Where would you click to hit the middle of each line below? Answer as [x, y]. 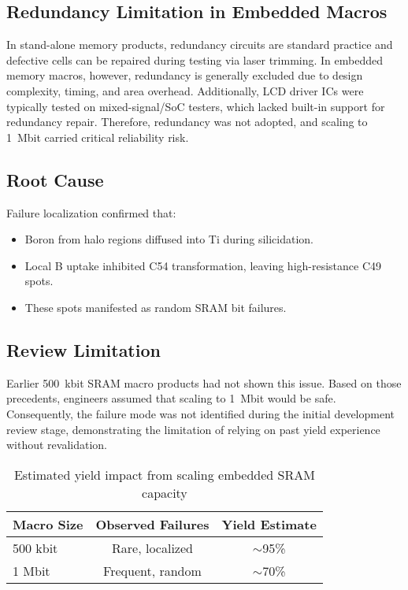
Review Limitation [83, 349]
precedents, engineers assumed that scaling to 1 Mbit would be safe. [171, 398]
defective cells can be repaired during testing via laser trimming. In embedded [195, 59]
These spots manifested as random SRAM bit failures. [156, 307]
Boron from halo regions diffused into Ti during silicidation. [169, 239]
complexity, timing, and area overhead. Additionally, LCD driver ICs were [185, 90]
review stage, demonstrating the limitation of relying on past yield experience [193, 429]
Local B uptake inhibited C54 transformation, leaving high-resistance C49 [203, 265]
